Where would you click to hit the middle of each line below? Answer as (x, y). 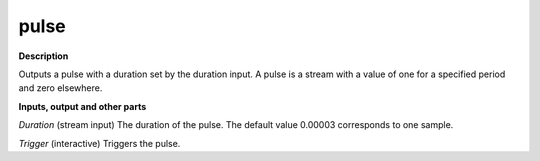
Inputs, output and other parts (82, 106)
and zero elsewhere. (60, 88)
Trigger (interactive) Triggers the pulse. (99, 143)
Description (43, 56)
